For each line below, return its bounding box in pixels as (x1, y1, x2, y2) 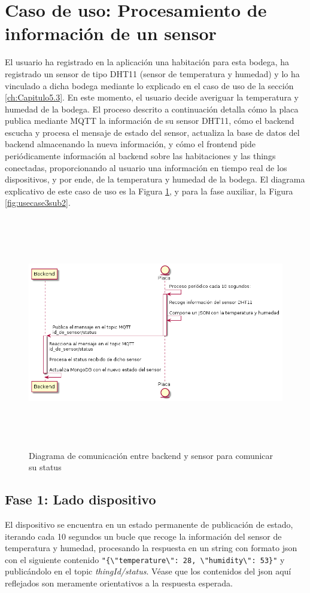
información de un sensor (5, 21, 217, 45)
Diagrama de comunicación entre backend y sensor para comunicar (29, 449, 273, 461)
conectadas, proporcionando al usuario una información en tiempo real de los (5, 161, 287, 174)
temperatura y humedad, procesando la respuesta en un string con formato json (5, 542, 297, 554)
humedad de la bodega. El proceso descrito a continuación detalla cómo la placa (5, 102, 299, 115)
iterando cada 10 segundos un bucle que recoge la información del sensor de (5, 530, 282, 542)
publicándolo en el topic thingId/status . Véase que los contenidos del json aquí (5, 565, 291, 577)
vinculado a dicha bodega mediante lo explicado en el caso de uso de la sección (5, 79, 294, 92)
